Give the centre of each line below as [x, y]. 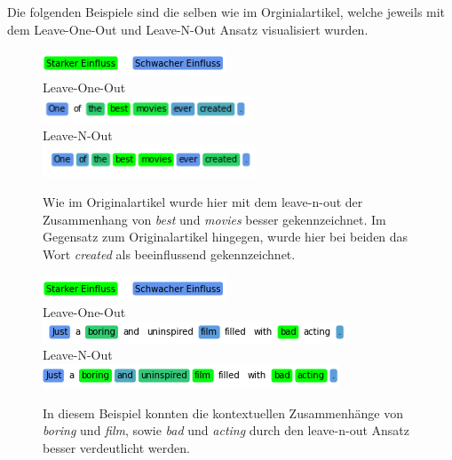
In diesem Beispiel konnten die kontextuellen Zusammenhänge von [223, 412]
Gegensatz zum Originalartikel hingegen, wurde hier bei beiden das [226, 237]
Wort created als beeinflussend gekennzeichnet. [169, 254]
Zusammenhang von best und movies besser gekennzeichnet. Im [214, 219]
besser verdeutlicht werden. [116, 447]
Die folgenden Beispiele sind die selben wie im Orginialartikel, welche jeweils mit [226, 12]
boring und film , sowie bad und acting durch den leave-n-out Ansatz [226, 430]
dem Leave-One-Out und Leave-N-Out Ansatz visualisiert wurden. [188, 29]
